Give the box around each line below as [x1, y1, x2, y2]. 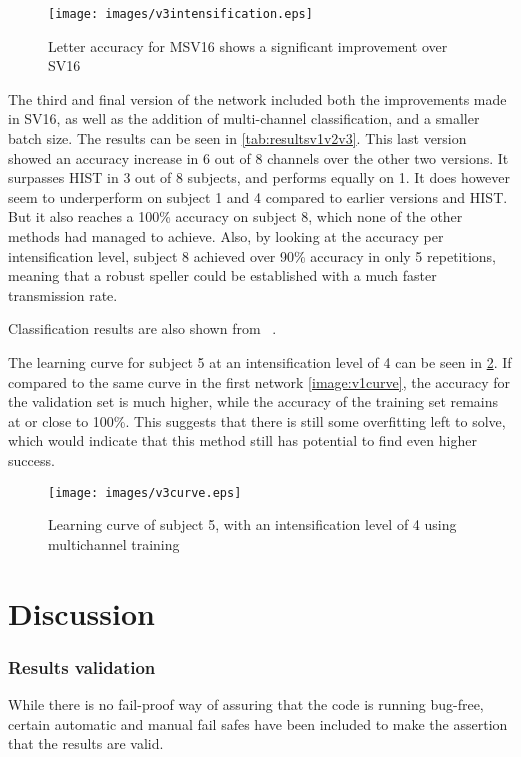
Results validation [8, 654, 156, 679]
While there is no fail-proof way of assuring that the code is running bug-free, [8, 693, 484, 714]
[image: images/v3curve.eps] [48, 485, 242, 500]
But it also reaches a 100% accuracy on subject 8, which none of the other [8, 206, 463, 227]
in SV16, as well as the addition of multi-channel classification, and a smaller [8, 108, 480, 129]
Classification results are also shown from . [8, 318, 277, 339]
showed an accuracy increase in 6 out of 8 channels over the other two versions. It [8, 147, 509, 168]
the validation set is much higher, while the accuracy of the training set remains [8, 391, 499, 412]
